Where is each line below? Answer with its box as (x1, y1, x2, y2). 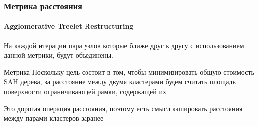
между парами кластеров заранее (4, 113, 104, 123)
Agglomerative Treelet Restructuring (4, 21, 134, 31)
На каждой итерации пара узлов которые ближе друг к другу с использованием (4, 40, 244, 50)
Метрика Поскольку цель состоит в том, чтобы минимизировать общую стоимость (4, 66, 254, 77)
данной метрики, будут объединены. (4, 50, 113, 60)
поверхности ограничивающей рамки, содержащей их (4, 86, 166, 97)
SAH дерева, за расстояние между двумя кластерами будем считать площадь (4, 76, 236, 87)
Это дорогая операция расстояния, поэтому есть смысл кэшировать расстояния (4, 103, 243, 113)
